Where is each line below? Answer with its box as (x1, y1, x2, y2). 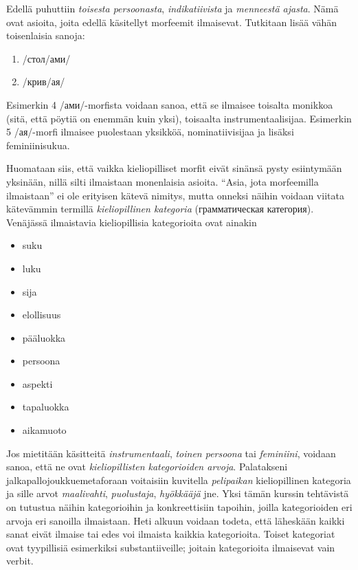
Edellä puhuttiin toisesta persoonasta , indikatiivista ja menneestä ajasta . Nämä (6, 1, 339, 15)
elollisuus (22, 307, 61, 322)
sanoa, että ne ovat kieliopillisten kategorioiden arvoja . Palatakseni (6, 459, 288, 474)
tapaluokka (22, 399, 69, 414)
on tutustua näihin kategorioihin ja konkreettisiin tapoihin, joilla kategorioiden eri (6, 500, 353, 514)
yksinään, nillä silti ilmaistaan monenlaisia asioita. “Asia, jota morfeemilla (6, 174, 319, 188)
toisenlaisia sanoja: (6, 28, 85, 43)
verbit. (6, 553, 34, 568)
